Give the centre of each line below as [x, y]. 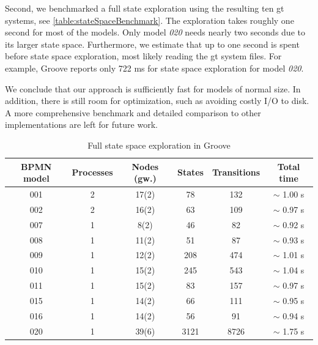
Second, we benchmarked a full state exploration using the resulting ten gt [145, 8]
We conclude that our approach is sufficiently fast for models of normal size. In [153, 88]
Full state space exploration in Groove [159, 145]
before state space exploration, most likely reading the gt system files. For [143, 56]
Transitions [236, 172]
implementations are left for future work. [81, 124]
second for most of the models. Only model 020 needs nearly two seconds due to [155, 32]
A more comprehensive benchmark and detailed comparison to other [133, 112]
